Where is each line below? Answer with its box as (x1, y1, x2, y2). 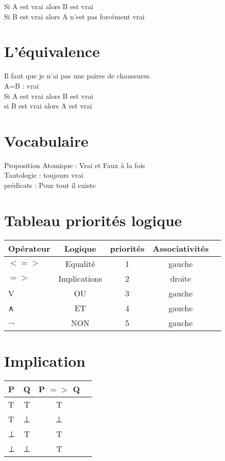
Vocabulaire (4, 130, 88, 151)
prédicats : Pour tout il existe (4, 180, 96, 190)
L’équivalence (4, 41, 100, 62)
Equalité (65, 257, 95, 269)
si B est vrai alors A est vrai (4, 100, 92, 111)
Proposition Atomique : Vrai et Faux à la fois (4, 159, 145, 170)
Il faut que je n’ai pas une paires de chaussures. (4, 70, 152, 81)
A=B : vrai (4, 80, 39, 91)
